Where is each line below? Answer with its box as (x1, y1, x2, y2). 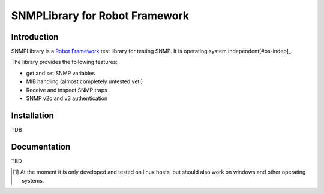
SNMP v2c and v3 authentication (26, 95, 108, 102)
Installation (11, 110, 54, 120)
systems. (22, 177, 44, 184)
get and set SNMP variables (26, 69, 95, 77)
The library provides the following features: (11, 59, 118, 66)
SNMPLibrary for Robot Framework (11, 9, 189, 22)
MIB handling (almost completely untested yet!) (26, 78, 143, 85)
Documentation (11, 141, 71, 152)
